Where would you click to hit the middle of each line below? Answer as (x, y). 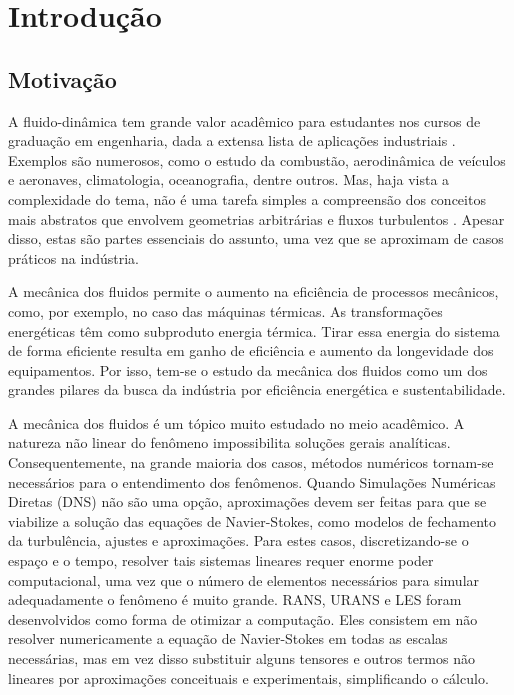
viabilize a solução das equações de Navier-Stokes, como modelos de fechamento (252, 520)
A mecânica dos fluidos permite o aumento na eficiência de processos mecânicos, (253, 291)
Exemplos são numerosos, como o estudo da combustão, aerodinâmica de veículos (257, 159)
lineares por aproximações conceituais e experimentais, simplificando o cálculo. (248, 677)
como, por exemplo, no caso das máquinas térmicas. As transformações (225, 310)
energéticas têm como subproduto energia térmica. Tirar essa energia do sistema (254, 330)
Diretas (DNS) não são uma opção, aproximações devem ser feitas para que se (247, 501)
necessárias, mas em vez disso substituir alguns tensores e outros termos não (241, 658)
